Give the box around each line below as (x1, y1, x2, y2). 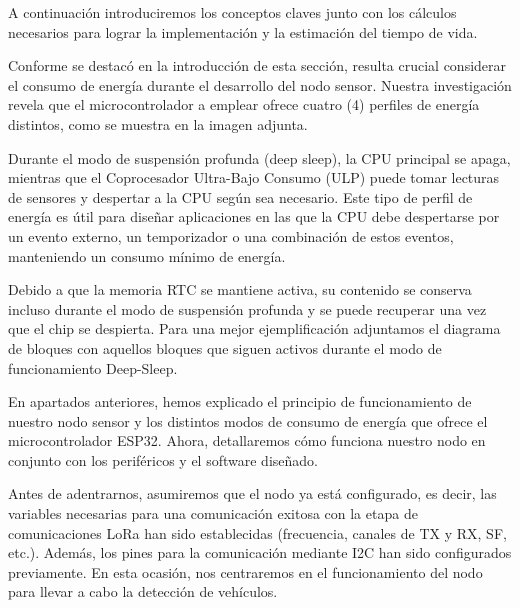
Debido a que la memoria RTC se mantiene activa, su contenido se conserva (8, 279, 472, 300)
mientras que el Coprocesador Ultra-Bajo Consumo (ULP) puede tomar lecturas (8, 167, 500, 188)
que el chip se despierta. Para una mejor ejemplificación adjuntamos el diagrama (8, 318, 501, 339)
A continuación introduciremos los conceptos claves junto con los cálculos (8, 2, 457, 22)
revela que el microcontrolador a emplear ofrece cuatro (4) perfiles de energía (8, 94, 480, 115)
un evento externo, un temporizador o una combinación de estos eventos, (8, 225, 454, 246)
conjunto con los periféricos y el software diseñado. (8, 449, 318, 470)
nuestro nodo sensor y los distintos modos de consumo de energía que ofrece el (8, 410, 488, 431)
